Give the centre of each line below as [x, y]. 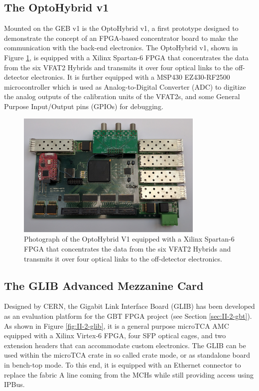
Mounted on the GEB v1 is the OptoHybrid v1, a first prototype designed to [121, 28]
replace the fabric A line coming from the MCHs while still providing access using [129, 374]
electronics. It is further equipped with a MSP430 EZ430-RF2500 [130, 77]
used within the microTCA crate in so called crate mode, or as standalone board [127, 355]
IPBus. [14, 384]
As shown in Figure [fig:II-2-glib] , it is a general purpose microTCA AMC [117, 326]
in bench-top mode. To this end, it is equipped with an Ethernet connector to [123, 364]
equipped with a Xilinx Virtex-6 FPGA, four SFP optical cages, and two [115, 335]
